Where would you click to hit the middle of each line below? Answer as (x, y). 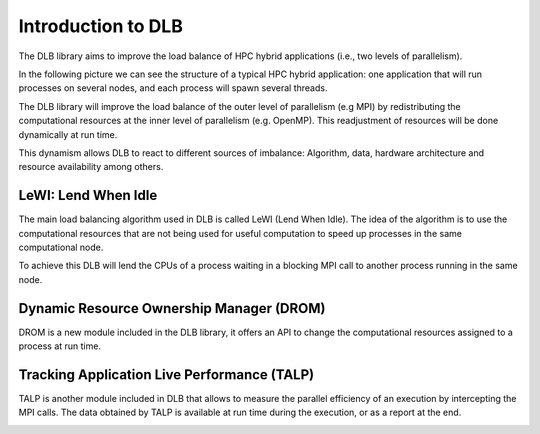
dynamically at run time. (68, 134)
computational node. (61, 247)
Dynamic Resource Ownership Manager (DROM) (172, 308)
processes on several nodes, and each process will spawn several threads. (173, 88)
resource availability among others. (91, 167)
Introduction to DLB (101, 26)
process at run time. (60, 346)
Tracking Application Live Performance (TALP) (166, 374)
